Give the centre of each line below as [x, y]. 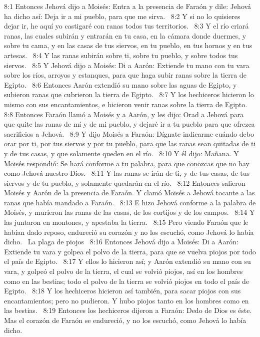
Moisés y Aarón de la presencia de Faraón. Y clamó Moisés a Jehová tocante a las [129, 193]
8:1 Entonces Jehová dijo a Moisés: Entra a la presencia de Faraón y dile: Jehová [128, 6]
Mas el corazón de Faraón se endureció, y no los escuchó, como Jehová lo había [125, 320]
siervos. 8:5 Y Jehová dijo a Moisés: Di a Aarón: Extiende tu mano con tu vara [127, 65]
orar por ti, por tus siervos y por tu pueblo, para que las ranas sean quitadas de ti [130, 143]
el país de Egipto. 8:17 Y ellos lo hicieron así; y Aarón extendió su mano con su [127, 261]
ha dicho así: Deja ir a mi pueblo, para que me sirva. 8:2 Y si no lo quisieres [122, 16]
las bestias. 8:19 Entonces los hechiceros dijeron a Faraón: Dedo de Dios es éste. [128, 310]
